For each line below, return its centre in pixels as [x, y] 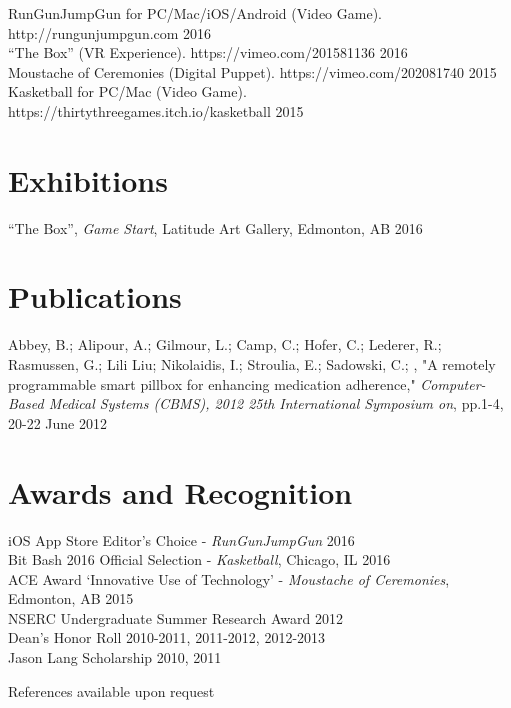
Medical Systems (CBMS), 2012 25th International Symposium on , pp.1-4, [276, 403]
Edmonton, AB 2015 [71, 598]
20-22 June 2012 [57, 422]
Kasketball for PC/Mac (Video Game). [127, 91]
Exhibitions [88, 179]
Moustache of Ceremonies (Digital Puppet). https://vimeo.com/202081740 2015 [252, 71]
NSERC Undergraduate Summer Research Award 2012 [175, 617]
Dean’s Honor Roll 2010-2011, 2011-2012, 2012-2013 [167, 637]
